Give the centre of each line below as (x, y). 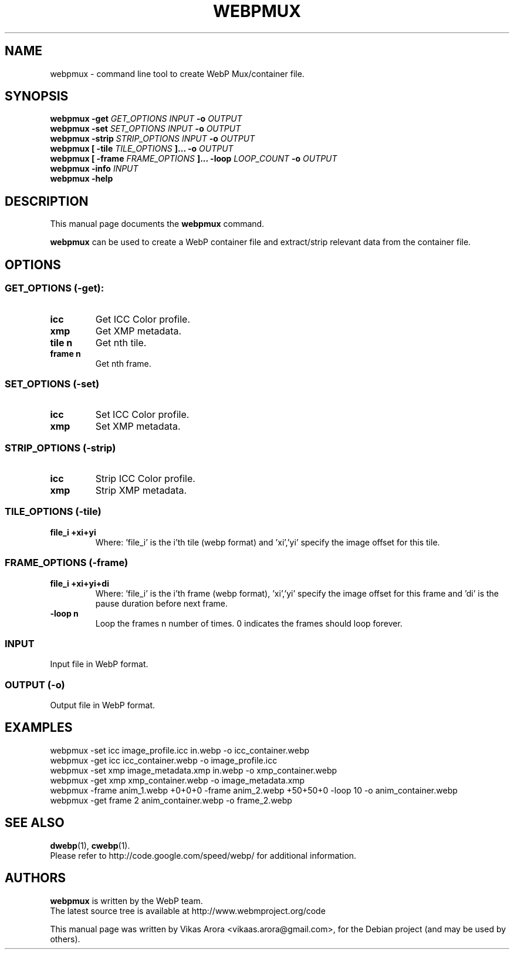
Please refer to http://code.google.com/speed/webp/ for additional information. (203, 855)
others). (65, 939)
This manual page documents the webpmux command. (157, 224)
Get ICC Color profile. (143, 319)
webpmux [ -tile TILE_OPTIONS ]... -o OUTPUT (142, 149)
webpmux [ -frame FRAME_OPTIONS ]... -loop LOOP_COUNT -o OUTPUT (194, 159)
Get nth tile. (121, 342)
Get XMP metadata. (138, 331)
